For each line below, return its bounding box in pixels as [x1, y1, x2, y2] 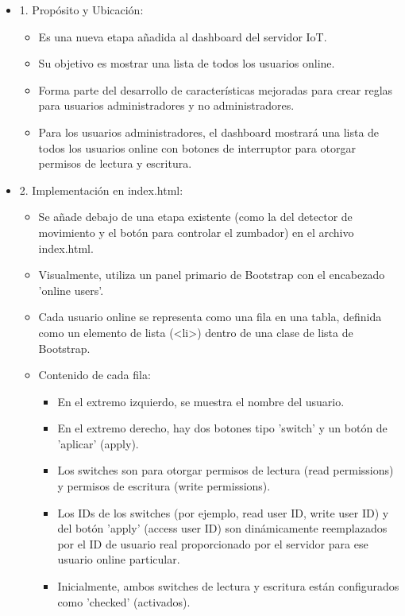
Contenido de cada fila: [38, 366, 151, 383]
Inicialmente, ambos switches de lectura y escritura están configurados [57, 578, 399, 595]
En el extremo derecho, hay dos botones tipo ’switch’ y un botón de [57, 420, 388, 436]
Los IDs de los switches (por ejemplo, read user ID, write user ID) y [57, 504, 389, 521]
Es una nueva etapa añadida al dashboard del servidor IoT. [38, 28, 327, 45]
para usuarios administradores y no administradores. [38, 97, 295, 114]
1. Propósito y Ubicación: [19, 2, 144, 17]
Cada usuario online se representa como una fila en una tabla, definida [38, 308, 382, 325]
